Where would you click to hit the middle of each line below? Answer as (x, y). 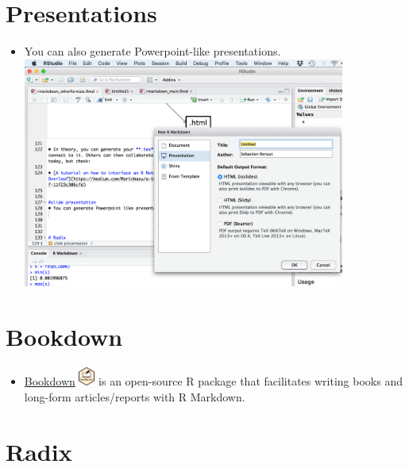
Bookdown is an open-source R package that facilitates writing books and (213, 381)
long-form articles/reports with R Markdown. (135, 396)
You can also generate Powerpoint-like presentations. (152, 51)
